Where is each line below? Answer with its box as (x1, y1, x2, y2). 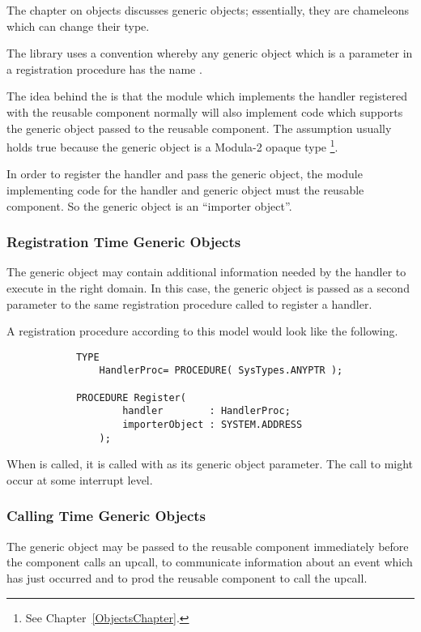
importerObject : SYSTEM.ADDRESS (122, 419, 303, 431)
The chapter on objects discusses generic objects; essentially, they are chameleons (6, 2, 409, 18)
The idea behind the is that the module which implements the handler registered (6, 88, 408, 105)
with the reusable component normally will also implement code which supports (6, 103, 403, 120)
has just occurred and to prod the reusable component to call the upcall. (6, 569, 368, 586)
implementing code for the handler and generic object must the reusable (6, 181, 364, 198)
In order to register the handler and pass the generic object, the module (6, 165, 363, 182)
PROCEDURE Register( (75, 391, 186, 404)
